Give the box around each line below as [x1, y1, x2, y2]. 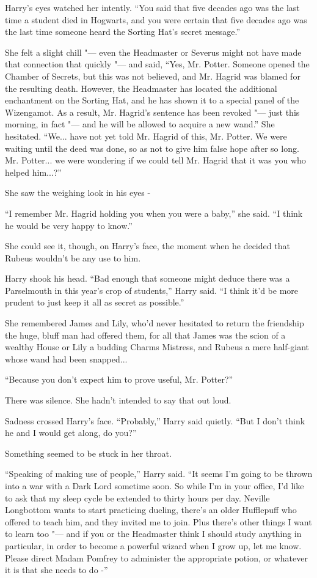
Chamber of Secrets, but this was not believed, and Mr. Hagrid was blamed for [5, 69, 301, 82]
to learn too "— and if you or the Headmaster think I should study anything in [5, 527, 302, 540]
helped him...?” [5, 165, 62, 178]
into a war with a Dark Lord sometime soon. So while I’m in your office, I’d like [5, 479, 304, 492]
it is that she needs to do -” [5, 563, 108, 576]
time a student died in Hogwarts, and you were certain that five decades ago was [5, 13, 307, 26]
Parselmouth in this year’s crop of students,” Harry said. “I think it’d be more [5, 283, 299, 296]
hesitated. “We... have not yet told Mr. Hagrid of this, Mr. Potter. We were [5, 129, 287, 142]
